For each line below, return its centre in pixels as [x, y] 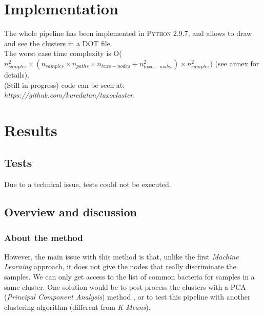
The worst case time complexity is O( [63, 53]
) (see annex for [235, 63]
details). [17, 74]
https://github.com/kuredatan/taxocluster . [70, 95]
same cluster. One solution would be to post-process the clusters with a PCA [125, 286]
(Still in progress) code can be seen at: [65, 85]
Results [31, 130]
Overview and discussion [70, 212]
